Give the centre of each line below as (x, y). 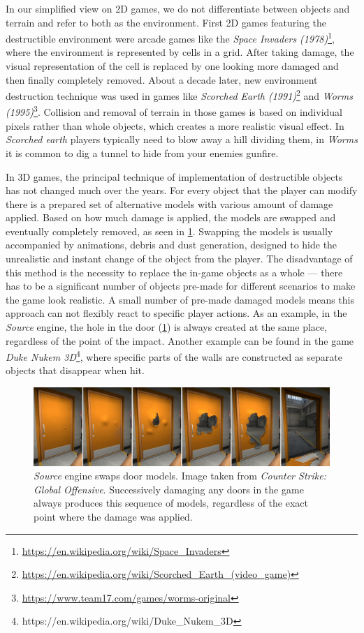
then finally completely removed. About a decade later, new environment (162, 79)
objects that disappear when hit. (75, 370)
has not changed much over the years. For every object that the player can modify (182, 190)
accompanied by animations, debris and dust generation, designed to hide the (172, 245)
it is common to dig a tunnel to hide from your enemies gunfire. (142, 152)
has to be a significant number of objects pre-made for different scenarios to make (181, 286)
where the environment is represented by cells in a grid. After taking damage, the (180, 52)
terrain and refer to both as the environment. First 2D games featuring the (166, 22)
